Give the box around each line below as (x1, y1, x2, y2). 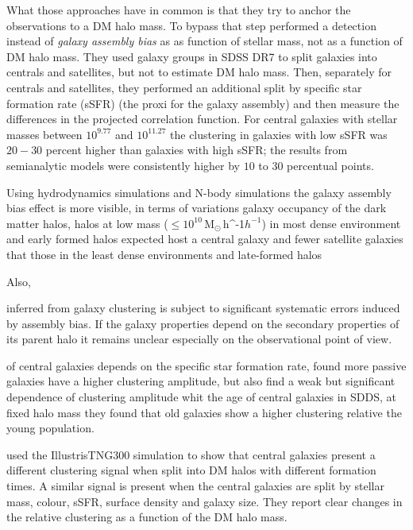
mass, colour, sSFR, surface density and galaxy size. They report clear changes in (6, 493, 403, 509)
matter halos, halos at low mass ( (6, 215, 168, 231)
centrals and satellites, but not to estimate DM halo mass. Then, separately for (6, 64, 392, 80)
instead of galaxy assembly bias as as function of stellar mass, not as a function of (6, 33, 403, 49)
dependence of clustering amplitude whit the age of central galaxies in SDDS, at (6, 389, 397, 405)
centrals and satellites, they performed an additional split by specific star (6, 79, 362, 95)
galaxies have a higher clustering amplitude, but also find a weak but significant (6, 373, 396, 389)
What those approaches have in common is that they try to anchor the (6, 2, 351, 17)
